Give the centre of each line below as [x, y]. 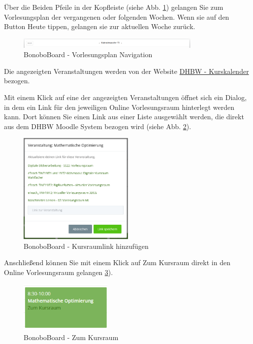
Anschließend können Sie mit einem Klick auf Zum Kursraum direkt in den [117, 262]
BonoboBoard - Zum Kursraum [71, 337]
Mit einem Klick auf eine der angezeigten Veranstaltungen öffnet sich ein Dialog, [126, 97]
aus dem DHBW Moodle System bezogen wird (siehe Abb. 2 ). [98, 126]
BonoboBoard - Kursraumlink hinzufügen [86, 246]
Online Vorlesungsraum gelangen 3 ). [59, 272]
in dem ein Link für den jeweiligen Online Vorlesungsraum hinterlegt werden [119, 107]
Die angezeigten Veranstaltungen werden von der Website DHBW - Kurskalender [126, 71]
